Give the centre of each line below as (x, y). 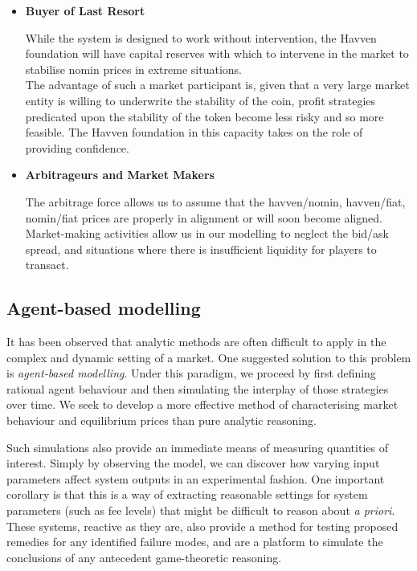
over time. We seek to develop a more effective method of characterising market (202, 404)
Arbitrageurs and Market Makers (120, 175)
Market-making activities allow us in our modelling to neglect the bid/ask (207, 233)
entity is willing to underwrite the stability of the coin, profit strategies (200, 100)
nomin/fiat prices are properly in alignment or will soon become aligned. (204, 217)
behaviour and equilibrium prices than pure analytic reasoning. (161, 420)
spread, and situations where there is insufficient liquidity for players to (201, 249)
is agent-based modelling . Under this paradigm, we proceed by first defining (191, 373)
